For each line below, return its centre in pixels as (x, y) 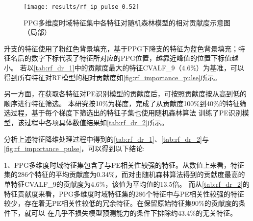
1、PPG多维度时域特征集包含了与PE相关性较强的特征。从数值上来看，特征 (124, 165)
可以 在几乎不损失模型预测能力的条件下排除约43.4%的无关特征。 (134, 212)
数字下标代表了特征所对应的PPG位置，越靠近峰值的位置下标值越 (135, 58)
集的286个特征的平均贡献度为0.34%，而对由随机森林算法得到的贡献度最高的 (125, 174)
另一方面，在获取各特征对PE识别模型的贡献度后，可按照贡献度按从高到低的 (126, 94)
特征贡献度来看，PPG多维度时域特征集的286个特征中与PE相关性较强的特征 (124, 193)
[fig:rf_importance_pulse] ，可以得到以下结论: (75, 148)
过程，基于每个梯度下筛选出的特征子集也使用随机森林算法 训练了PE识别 (126, 113)
